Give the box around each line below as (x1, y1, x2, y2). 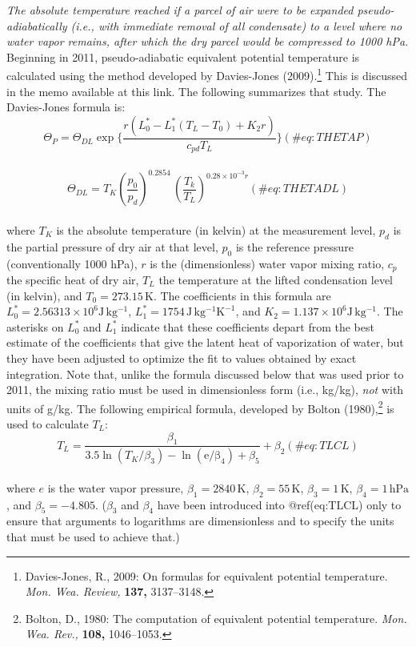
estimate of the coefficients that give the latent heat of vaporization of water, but (6, 334, 404, 351)
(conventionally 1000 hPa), (6, 255, 138, 271)
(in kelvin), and (6, 287, 82, 303)
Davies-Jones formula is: (6, 98, 126, 115)
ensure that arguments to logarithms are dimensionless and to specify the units (6, 512, 394, 529)
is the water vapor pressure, (47, 479, 184, 496)
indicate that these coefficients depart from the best (121, 318, 374, 335)
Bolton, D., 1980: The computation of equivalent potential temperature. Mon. (25, 609, 407, 626)
